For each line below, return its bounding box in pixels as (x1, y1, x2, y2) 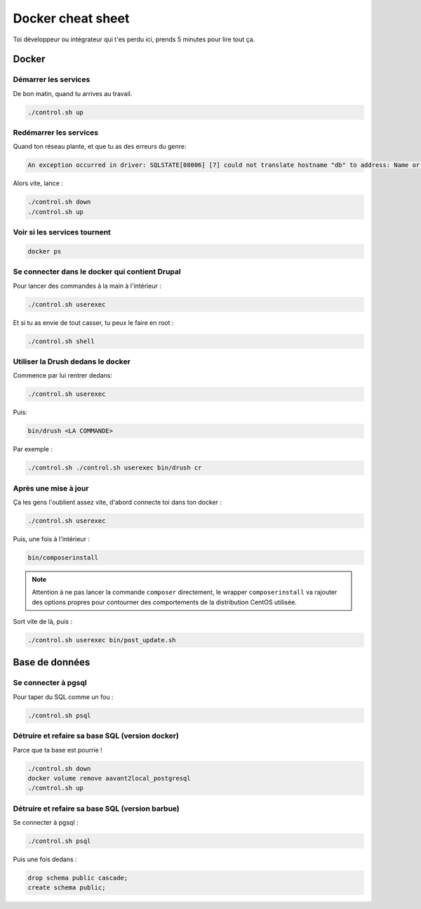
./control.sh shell (27, 337, 95, 345)
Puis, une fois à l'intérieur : (13, 534, 91, 543)
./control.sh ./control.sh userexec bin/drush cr (27, 464, 202, 472)
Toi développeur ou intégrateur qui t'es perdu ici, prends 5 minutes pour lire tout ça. (13, 35, 255, 44)
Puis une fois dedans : (13, 855, 77, 863)
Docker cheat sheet (13, 11, 130, 26)
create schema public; (27, 884, 106, 891)
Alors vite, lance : (13, 179, 63, 187)
